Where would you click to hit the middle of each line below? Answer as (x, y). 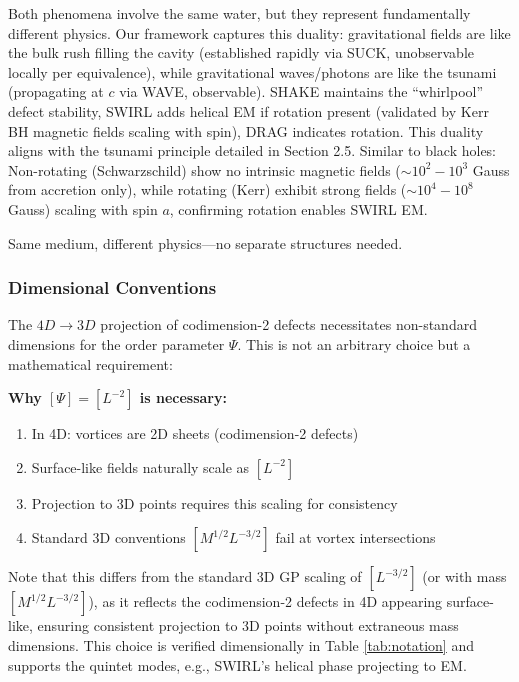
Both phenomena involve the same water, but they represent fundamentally (239, 13)
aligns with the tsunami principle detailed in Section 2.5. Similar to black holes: (252, 150)
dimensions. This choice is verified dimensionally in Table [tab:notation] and (241, 644)
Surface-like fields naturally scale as (140, 466)
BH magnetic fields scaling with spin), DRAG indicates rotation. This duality (246, 130)
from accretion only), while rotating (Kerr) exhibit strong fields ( (207, 189)
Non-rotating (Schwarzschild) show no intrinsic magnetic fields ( (204, 169)
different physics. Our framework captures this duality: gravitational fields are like (259, 32)
